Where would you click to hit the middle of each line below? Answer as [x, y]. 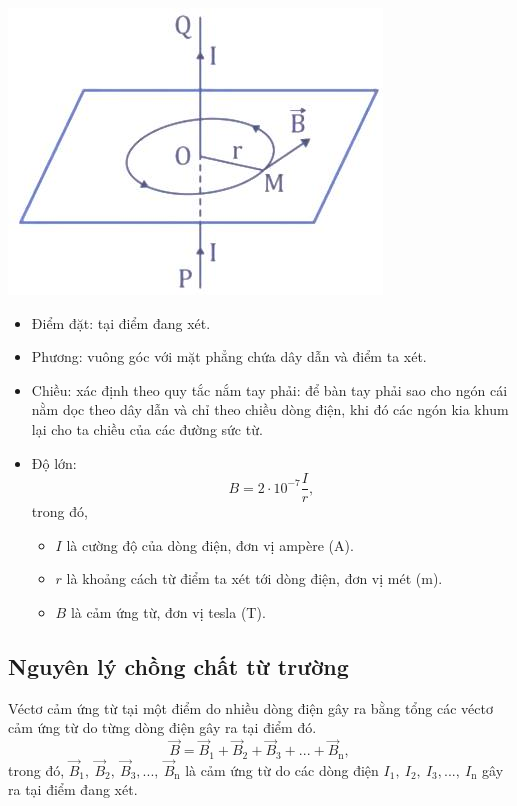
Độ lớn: [54, 462]
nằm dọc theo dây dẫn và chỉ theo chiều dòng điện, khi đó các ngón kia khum [270, 409]
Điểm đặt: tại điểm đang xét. [121, 322]
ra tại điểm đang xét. [73, 789]
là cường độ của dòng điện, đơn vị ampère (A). [210, 544]
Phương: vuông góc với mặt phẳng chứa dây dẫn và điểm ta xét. [229, 356]
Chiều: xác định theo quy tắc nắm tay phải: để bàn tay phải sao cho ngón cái [269, 389]
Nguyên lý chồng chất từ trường [178, 665]
